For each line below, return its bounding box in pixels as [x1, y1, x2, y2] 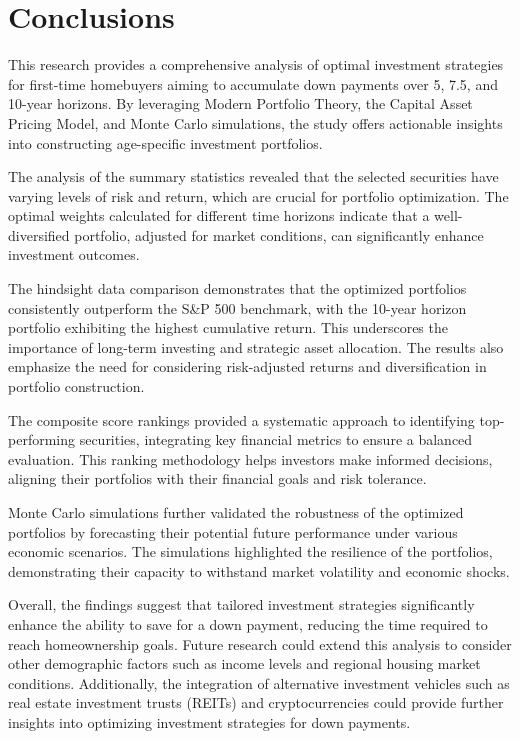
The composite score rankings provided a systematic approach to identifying [8, 409, 475, 430]
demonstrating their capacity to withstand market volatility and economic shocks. [8, 560, 510, 581]
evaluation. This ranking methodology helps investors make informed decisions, [8, 448, 493, 469]
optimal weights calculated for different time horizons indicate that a [8, 205, 430, 226]
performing [8, 429, 75, 450]
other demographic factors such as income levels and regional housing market [8, 653, 481, 674]
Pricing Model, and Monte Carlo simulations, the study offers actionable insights [8, 112, 503, 133]
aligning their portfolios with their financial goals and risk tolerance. [8, 468, 427, 489]
